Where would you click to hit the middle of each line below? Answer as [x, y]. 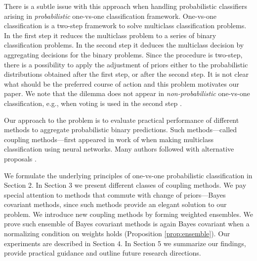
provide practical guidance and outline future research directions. [103, 253]
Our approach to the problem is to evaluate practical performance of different [122, 120]
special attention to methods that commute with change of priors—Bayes [115, 194]
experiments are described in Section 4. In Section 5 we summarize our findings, [125, 243]
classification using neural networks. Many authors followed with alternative [119, 149]
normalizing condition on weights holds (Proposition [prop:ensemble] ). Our [117, 234]
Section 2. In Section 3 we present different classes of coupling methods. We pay [125, 185]
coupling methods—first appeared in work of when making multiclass [109, 139]
